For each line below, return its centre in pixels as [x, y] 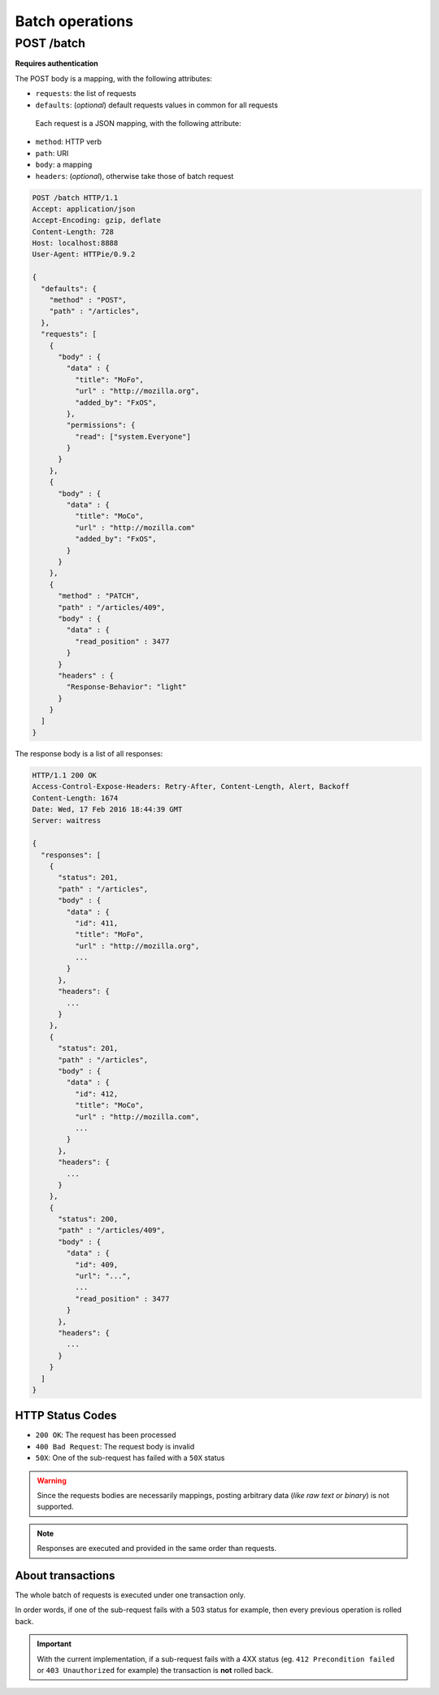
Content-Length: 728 [73, 231]
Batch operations [74, 21]
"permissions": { [101, 425]
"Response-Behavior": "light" [126, 687]
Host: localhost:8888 [75, 243]
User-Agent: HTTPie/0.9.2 [84, 255]
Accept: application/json [84, 209]
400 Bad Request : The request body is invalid [115, 1446]
